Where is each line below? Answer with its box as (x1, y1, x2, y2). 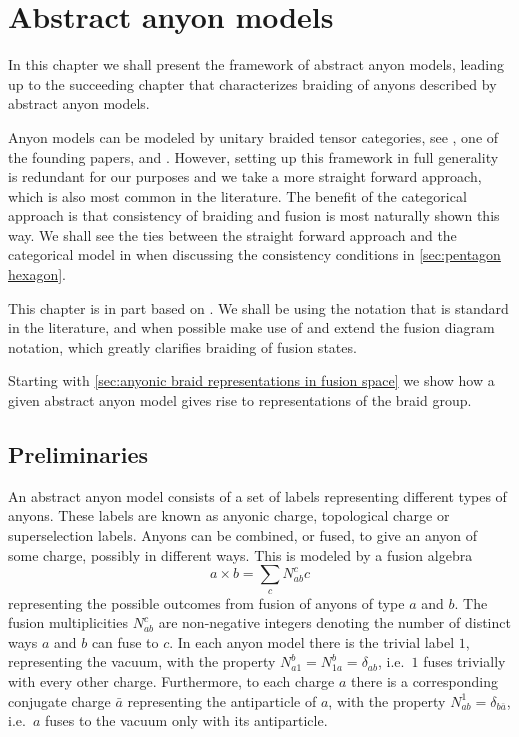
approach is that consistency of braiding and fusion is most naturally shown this (8, 205, 500, 226)
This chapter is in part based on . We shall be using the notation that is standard (8, 297, 509, 318)
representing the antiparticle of (127, 690, 317, 711)
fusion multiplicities (8, 612, 128, 633)
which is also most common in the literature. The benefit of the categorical (8, 185, 467, 206)
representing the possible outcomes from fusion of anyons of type (8, 592, 405, 613)
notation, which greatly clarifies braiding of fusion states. (8, 336, 357, 357)
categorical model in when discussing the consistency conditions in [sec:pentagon (8, 244, 501, 265)
